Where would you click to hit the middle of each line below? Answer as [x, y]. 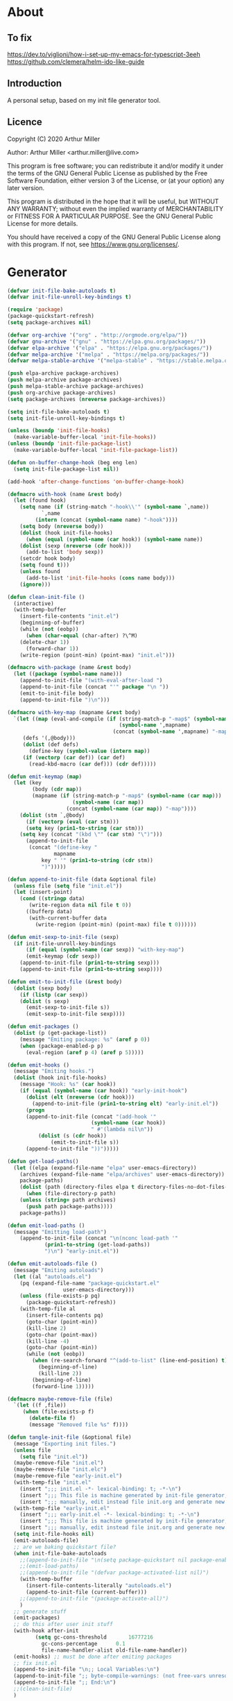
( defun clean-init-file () [46, 597]
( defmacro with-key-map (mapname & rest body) [74, 712]
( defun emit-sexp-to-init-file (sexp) [63, 937]
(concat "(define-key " [63, 847]
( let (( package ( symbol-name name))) [68, 674]
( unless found [40, 572]
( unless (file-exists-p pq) [60, 1296]
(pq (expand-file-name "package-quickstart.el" [89, 1283]
